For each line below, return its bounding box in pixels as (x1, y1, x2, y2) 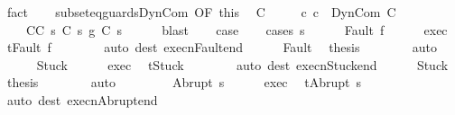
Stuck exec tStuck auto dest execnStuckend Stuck (36, 55, 449, 74)
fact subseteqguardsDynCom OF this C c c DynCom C (6, 3, 396, 21)
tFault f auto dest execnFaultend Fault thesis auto (6, 38, 438, 57)
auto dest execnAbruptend (6, 90, 158, 109)
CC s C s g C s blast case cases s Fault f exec (25, 20, 448, 39)
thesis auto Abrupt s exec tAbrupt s (6, 73, 361, 92)
